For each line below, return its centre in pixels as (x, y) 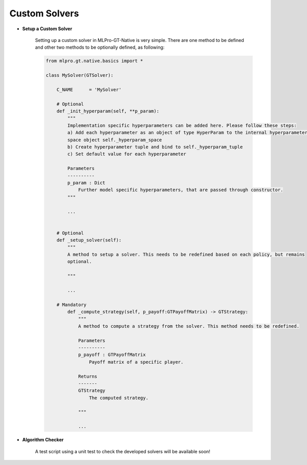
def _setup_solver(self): (89, 240)
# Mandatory (72, 304)
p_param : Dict (86, 183)
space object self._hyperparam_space (115, 140)
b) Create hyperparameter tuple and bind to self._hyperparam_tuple (155, 147)
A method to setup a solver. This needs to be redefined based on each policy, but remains (186, 254)
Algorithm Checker (43, 440)
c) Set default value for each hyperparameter (127, 154)
